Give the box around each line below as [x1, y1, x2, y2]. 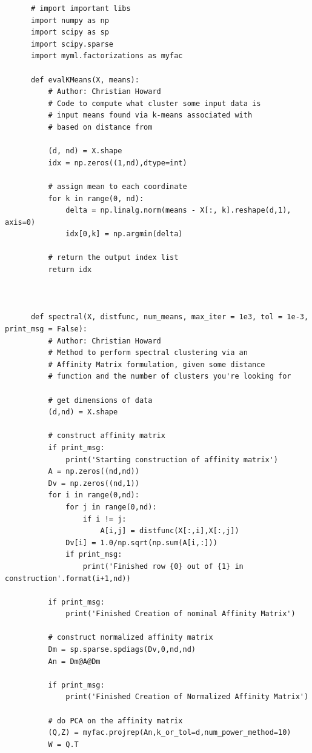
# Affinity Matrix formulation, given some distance [48, 360, 265, 369]
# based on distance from [48, 122, 153, 131]
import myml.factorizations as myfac [30, 51, 183, 61]
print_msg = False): [5, 325, 88, 334]
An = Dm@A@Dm [48, 657, 101, 666]
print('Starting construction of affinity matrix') [65, 455, 279, 464]
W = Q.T [48, 740, 79, 749]
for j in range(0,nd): [65, 502, 157, 511]
